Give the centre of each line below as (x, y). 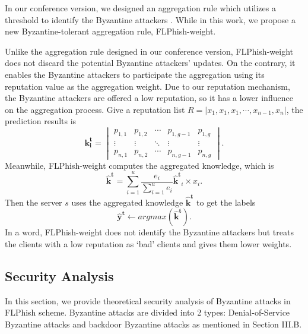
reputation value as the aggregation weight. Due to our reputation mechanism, (147, 86)
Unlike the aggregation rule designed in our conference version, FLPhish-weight (149, 51)
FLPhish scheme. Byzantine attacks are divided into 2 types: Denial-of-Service (147, 312)
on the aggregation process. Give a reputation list (95, 109)
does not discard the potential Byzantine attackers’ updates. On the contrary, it (150, 63)
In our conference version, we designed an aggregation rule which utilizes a (140, 8)
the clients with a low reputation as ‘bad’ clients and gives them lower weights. (148, 243)
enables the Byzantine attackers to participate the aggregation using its (135, 74)
